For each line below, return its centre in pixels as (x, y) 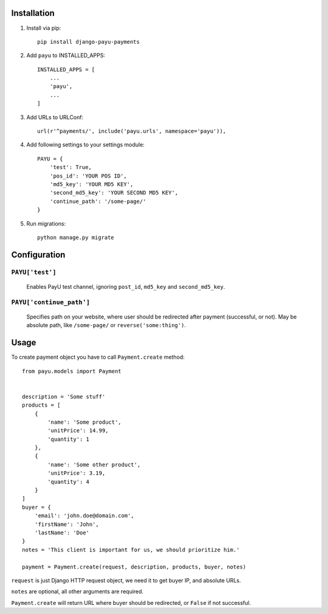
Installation (33, 13)
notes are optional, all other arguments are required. (77, 592)
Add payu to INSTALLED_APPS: (66, 55)
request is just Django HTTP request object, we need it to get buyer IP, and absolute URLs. (126, 580)
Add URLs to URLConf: (55, 117)
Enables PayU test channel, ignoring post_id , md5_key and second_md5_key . (126, 286)
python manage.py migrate (76, 237)
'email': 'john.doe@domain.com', (84, 516)
